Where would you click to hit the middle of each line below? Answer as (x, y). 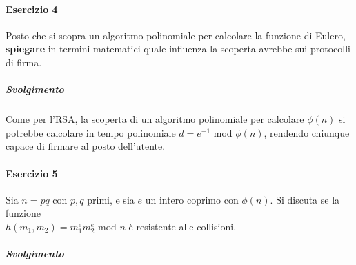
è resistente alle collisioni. (182, 226)
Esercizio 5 (32, 173)
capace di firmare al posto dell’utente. (86, 146)
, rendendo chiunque (307, 132)
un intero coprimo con (192, 199)
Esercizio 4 (32, 9)
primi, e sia (111, 199)
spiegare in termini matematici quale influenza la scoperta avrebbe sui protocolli (178, 49)
